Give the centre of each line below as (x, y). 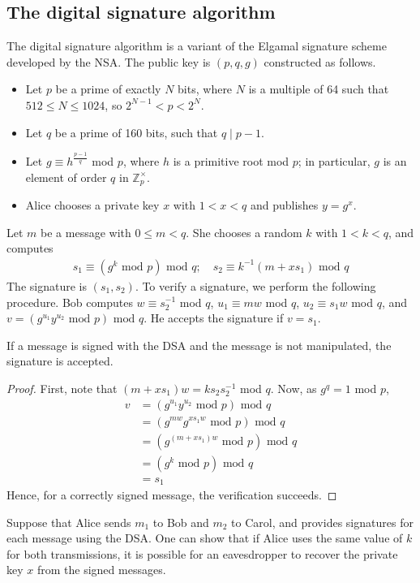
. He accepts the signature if (214, 318)
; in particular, (334, 161)
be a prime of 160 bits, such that (136, 132)
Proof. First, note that (62, 388)
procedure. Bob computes (70, 302)
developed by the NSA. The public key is (109, 61)
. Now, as (294, 388)
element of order (66, 177)
